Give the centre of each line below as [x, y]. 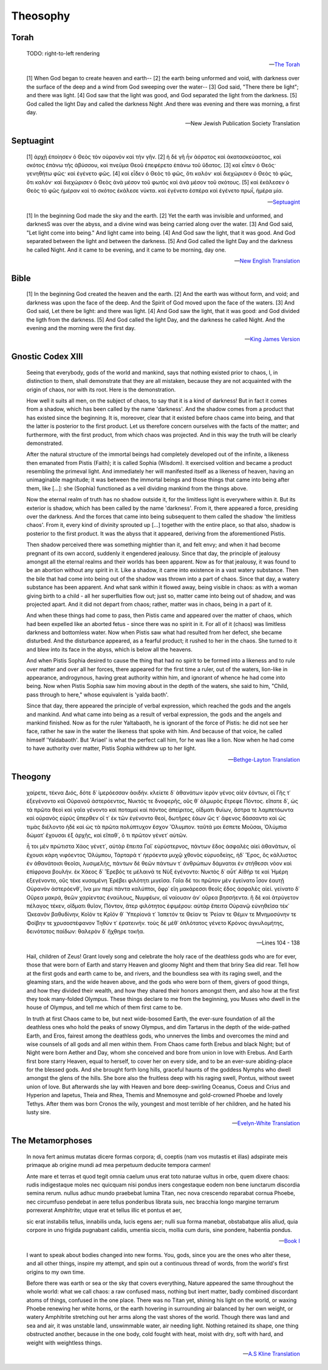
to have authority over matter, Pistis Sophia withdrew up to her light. [111, 748]
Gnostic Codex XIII [47, 356]
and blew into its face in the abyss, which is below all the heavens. [109, 649]
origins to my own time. [56, 1272]
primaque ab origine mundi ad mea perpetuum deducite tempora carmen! [118, 1165]
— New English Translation [267, 261]
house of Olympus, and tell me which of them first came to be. [104, 1007]
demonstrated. [45, 443]
